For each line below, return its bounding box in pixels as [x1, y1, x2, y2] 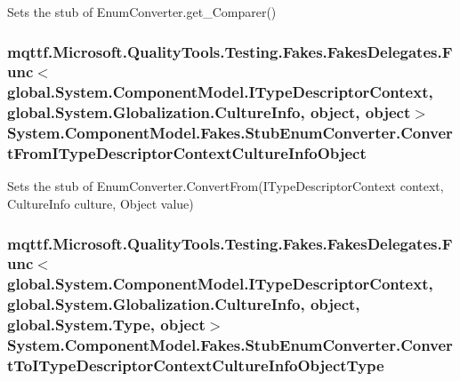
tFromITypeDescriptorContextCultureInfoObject [7, 142, 367, 164]
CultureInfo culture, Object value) [7, 194, 194, 213]
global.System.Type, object [7, 314, 206, 336]
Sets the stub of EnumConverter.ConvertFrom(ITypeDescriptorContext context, [7, 177, 444, 195]
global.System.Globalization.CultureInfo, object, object [7, 101, 411, 123]
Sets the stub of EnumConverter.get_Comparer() [7, 3, 277, 20]
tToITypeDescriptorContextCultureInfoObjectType [7, 354, 384, 377]
